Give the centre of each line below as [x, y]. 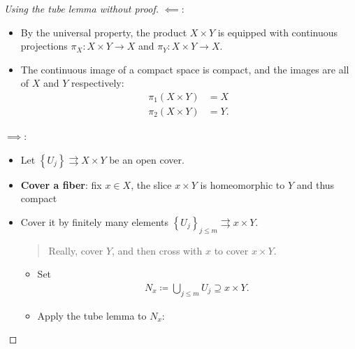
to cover [231, 250]
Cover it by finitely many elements [95, 221]
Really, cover [76, 250]
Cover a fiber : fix [61, 184]
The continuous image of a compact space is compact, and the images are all [185, 69]
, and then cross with [157, 250]
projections [44, 46]
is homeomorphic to [242, 184]
